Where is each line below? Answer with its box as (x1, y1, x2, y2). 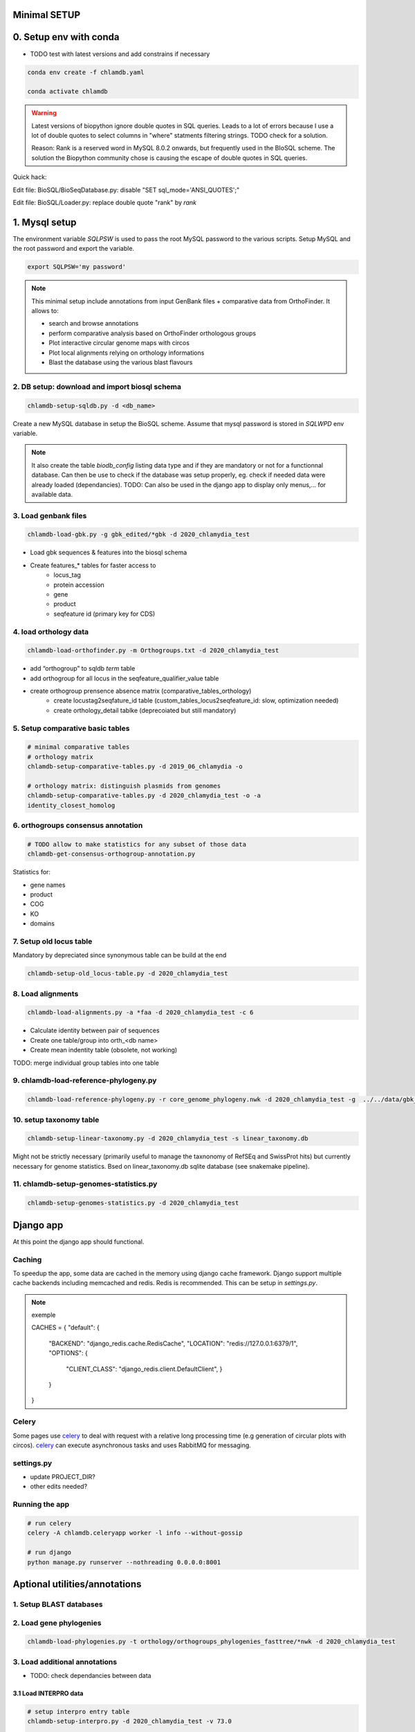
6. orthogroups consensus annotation (12, 821, 143, 831)
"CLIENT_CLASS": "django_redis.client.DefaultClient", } (66, 1365, 223, 1373)
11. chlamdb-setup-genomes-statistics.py (12, 1179, 158, 1189)
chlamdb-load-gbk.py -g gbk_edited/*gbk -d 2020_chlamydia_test (27, 531, 250, 538)
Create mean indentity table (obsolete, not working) (30, 1046, 178, 1054)
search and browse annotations (48, 319, 139, 328)
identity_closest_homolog (27, 801, 116, 809)
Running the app (12, 1500, 70, 1510)
